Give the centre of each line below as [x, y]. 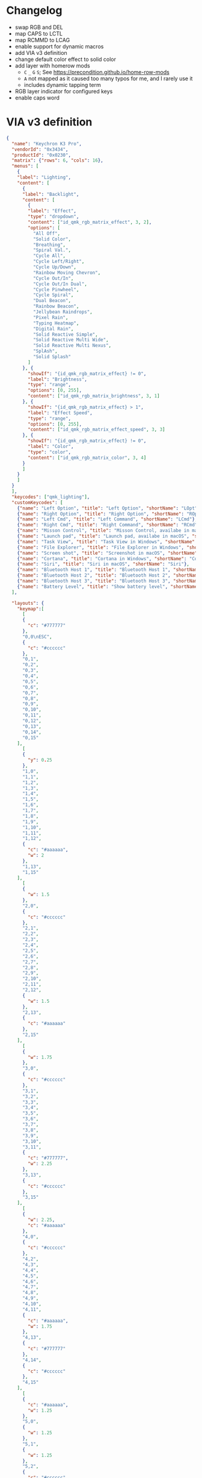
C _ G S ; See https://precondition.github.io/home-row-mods [96, 72]
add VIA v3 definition [41, 52]
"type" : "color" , [49, 452]
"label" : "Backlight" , [50, 194]
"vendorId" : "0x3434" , [40, 149]
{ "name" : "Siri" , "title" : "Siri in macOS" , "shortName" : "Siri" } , [103, 564]
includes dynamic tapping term [62, 84]
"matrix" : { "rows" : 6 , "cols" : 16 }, [57, 160]
